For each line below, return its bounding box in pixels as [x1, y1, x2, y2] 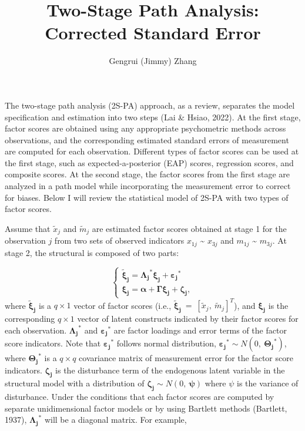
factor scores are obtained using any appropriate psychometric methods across [5, 122, 286, 134]
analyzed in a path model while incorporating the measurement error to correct [5, 180, 291, 192]
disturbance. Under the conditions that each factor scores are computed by [5, 390, 274, 403]
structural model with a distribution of [5, 377, 145, 389]
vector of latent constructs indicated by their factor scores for [77, 312, 299, 325]
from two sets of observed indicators [54, 234, 185, 247]
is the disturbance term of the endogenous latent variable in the [55, 363, 285, 376]
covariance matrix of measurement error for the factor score [79, 352, 293, 364]
